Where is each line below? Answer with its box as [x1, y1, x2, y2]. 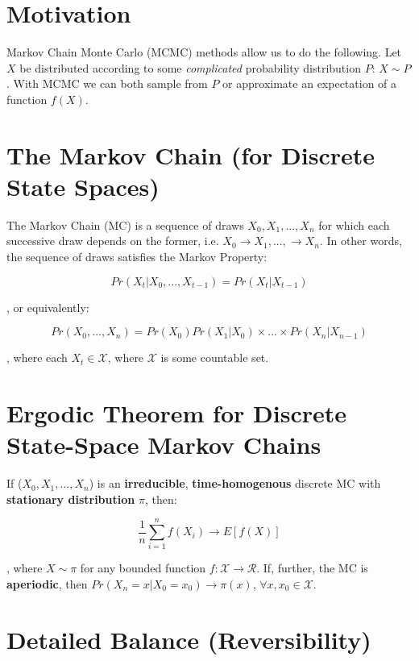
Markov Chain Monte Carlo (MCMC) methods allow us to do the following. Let [6, 44, 402, 60]
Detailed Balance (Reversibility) [6, 622, 371, 655]
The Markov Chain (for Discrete [6, 138, 375, 171]
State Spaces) [6, 169, 160, 202]
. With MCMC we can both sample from [6, 75, 208, 92]
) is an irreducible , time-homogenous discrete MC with [89, 475, 381, 492]
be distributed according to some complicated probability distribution [19, 59, 361, 76]
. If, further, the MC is [256, 559, 368, 576]
